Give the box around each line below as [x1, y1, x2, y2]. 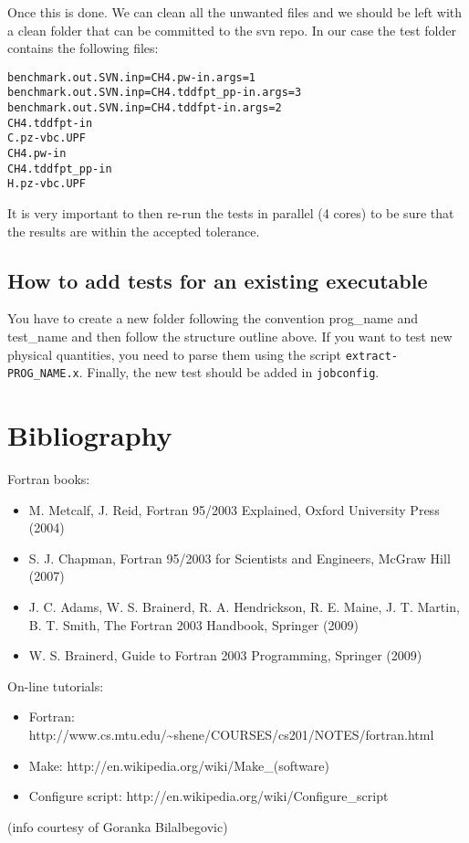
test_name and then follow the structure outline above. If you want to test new [7, 327, 453, 346]
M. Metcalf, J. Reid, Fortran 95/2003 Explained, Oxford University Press [28, 500, 440, 519]
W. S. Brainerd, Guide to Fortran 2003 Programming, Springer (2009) [28, 646, 422, 665]
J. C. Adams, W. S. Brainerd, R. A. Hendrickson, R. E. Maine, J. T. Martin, [28, 597, 460, 616]
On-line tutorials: [7, 676, 104, 695]
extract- [345, 349, 398, 363]
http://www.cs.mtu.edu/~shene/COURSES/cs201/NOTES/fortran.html [28, 724, 434, 743]
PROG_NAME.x [7, 367, 79, 381]
